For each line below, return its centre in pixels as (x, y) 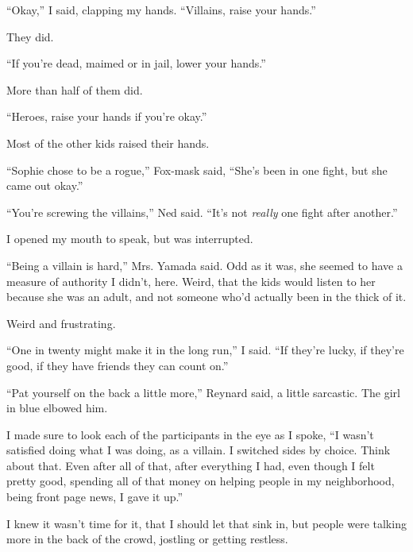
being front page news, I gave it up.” (95, 497)
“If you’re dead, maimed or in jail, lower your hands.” (136, 63)
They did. (30, 36)
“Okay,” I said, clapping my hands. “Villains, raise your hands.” (161, 10)
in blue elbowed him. (57, 408)
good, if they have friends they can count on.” (118, 365)
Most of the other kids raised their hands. (108, 143)
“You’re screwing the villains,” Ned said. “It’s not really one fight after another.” (202, 212)
